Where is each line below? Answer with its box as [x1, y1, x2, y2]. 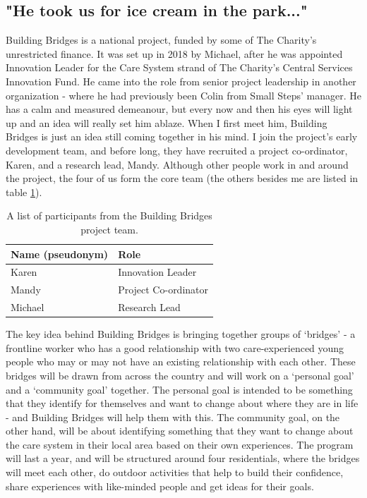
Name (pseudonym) [11, 246, 109, 261]
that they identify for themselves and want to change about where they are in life [6, 396, 359, 411]
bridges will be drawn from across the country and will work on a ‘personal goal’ [6, 368, 354, 382]
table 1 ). [6, 184, 42, 199]
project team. [80, 221, 138, 236]
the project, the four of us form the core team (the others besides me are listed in [6, 171, 359, 186]
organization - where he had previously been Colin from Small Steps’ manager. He [6, 87, 361, 102]
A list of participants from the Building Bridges [6, 208, 212, 223]
